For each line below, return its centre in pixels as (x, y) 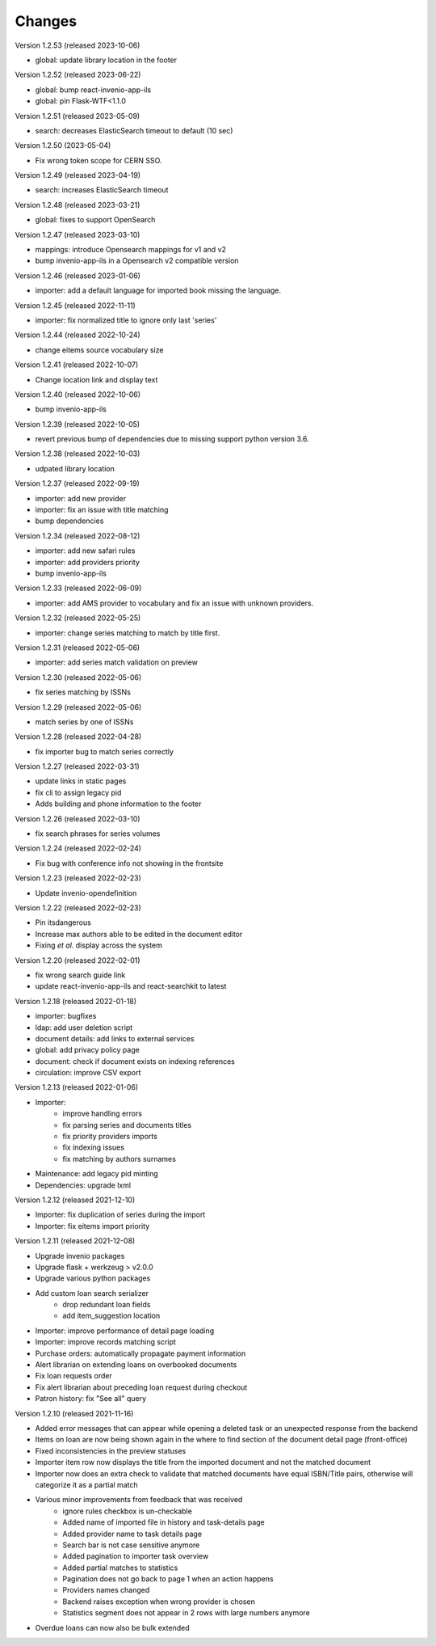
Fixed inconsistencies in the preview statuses (111, 1450)
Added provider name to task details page (132, 1534)
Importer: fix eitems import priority (92, 1226)
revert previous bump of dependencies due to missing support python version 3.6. (172, 439)
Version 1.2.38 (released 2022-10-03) (78, 454)
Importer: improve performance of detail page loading (125, 1331)
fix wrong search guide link (80, 975)
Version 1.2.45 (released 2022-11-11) (75, 305)
